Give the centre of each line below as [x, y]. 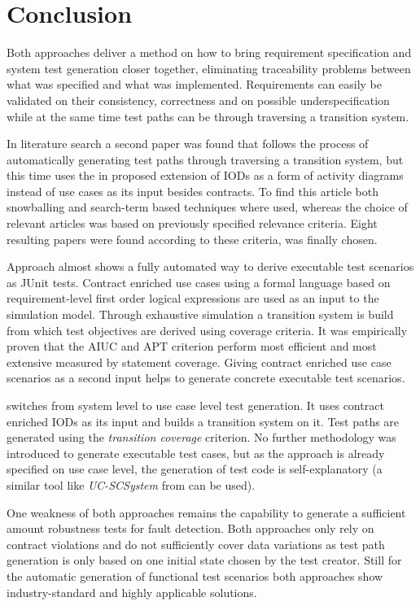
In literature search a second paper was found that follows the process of [188, 144]
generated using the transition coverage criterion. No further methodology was [201, 437]
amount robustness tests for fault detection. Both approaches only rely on [190, 528]
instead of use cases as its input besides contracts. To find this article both [192, 191]
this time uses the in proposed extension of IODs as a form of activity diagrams [205, 175]
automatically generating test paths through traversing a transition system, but [205, 159]
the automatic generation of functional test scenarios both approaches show [195, 575]
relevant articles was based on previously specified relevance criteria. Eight [192, 223]
